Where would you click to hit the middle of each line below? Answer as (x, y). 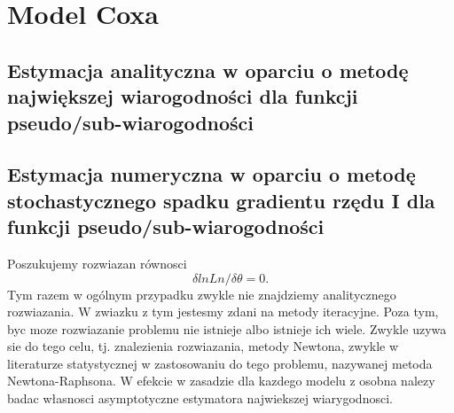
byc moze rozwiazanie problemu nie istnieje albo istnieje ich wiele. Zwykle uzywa (227, 328)
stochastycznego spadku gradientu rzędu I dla (221, 200)
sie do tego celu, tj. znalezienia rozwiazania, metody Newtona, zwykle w (203, 346)
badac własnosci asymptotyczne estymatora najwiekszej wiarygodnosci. (200, 398)
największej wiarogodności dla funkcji (183, 96)
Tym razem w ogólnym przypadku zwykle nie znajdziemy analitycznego (202, 294)
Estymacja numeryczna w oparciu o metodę (211, 174)
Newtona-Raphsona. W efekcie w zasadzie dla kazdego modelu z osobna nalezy (221, 381)
